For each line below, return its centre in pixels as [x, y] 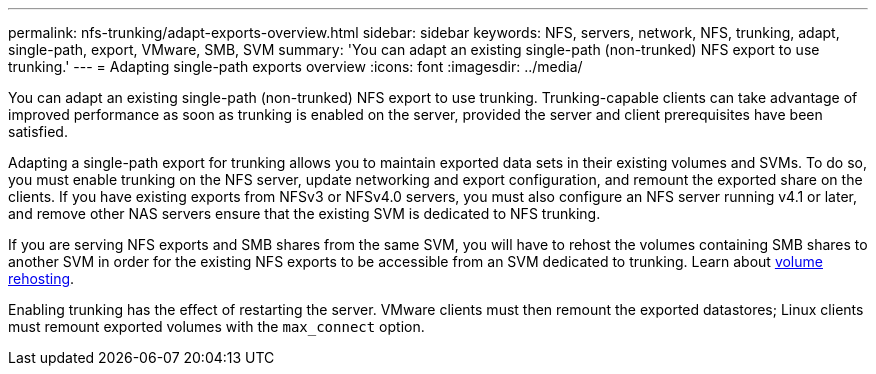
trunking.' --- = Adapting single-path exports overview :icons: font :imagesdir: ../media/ [295, 66]
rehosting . [41, 278]
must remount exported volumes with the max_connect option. [216, 326]
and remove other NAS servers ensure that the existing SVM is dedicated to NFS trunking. [304, 213]
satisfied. [38, 131]
